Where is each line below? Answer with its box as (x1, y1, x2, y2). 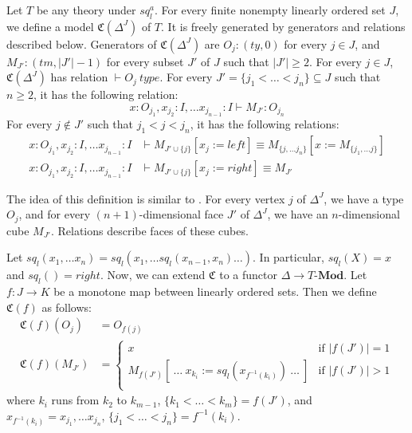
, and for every (18, 206, 91, 222)
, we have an (267, 206, 328, 222)
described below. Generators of (6, 35, 157, 52)
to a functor (219, 266, 277, 283)
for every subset (106, 53, 184, 69)
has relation (50, 69, 108, 85)
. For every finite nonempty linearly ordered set (154, 2, 386, 18)
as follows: (41, 298, 92, 315)
